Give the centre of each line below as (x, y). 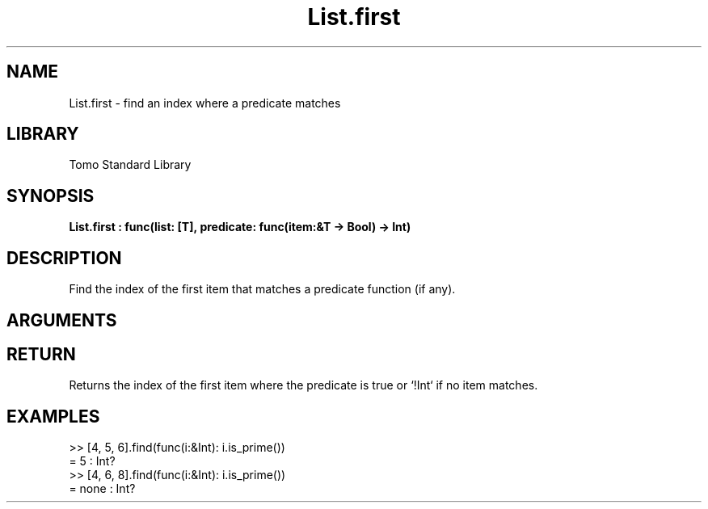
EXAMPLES (53, 416)
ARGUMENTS (62, 320)
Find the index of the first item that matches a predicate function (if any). (262, 289)
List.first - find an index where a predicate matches (205, 103)
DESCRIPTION (64, 258)
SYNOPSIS (51, 196)
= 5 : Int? (92, 461)
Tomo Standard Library (130, 165)
